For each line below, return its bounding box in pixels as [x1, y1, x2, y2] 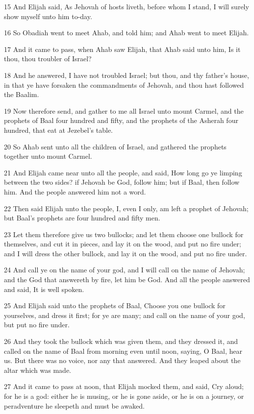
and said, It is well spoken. [4, 284, 84, 294]
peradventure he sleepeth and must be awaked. [4, 400, 145, 411]
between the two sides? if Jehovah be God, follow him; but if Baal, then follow [4, 177, 240, 187]
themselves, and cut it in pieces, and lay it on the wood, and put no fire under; [4, 239, 241, 249]
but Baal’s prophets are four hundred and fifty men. [4, 213, 160, 223]
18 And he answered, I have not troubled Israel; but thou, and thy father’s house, [4, 70, 249, 80]
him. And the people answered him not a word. [4, 186, 146, 196]
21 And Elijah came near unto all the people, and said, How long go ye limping [4, 167, 242, 177]
